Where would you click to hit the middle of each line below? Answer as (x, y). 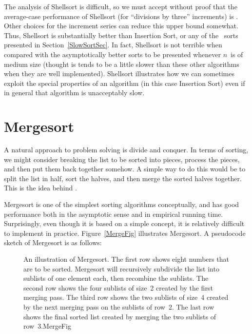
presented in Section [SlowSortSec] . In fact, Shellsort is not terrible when (113, 45)
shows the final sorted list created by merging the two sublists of (120, 316)
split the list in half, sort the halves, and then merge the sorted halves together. (123, 178)
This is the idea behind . (40, 188)
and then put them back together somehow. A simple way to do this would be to (125, 169)
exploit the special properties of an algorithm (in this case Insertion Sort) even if (125, 83)
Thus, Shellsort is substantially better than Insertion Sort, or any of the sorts (121, 35)
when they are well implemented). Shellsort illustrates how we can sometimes (119, 73)
